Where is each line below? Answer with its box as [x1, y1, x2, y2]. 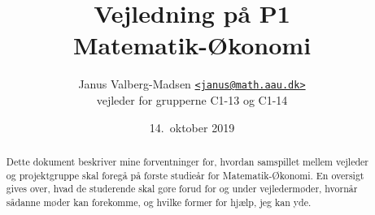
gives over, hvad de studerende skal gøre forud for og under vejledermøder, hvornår [6, 182, 358, 196]
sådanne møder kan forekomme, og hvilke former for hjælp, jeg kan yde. [6, 195, 312, 209]
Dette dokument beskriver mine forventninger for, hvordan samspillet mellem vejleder [6, 154, 368, 168]
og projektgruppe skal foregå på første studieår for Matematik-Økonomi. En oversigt [6, 168, 364, 182]
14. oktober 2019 [149, 118, 235, 135]
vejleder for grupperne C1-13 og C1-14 [96, 91, 288, 108]
